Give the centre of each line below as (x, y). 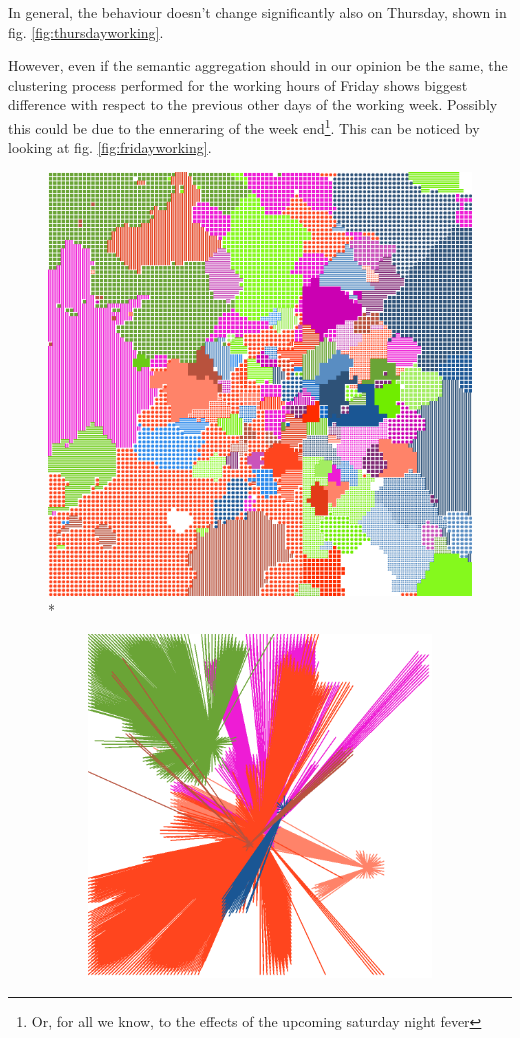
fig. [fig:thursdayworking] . (86, 31)
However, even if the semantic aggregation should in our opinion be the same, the (258, 65)
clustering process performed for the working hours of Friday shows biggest (238, 84)
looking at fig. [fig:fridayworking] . (110, 147)
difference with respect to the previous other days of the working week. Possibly (253, 104)
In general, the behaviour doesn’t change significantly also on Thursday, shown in (257, 12)
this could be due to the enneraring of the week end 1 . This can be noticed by (244, 126)
